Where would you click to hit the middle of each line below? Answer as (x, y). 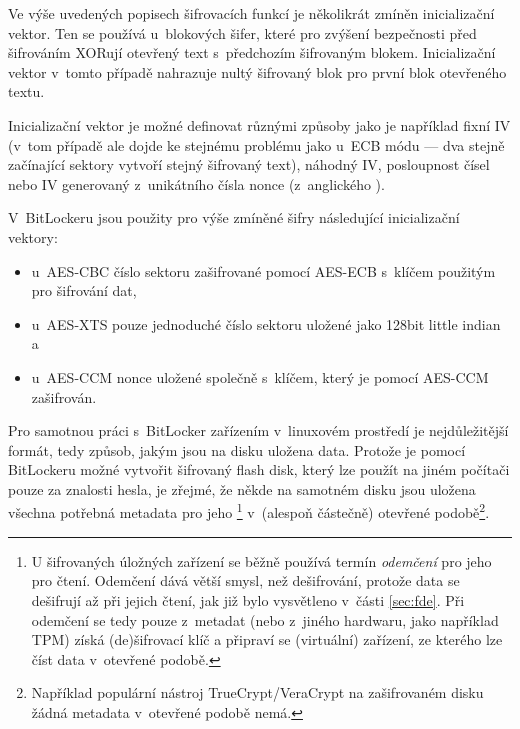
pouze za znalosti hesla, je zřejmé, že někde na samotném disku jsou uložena (242, 488)
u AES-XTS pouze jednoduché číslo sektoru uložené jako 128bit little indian (266, 323)
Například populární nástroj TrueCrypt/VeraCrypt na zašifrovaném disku (257, 692)
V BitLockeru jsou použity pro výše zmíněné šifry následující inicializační (234, 217)
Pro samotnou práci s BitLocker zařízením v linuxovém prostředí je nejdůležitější (258, 430)
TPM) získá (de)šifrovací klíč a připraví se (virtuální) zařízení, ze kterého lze (267, 639)
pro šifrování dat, (84, 290)
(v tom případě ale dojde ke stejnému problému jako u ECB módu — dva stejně (256, 144)
